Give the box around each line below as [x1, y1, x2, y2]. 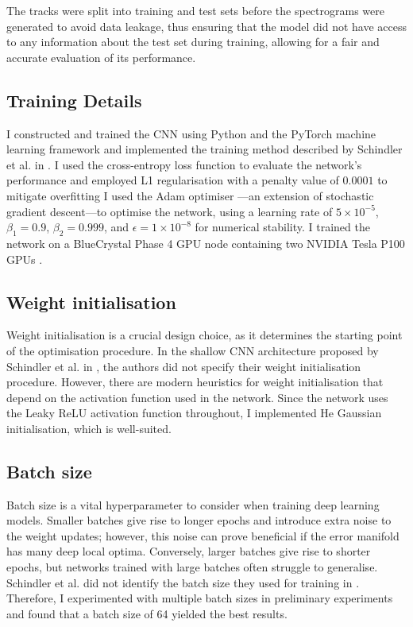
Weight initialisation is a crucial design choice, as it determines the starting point [6, 327, 403, 343]
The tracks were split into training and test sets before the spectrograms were [6, 2, 384, 18]
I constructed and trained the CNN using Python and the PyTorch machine [6, 125, 376, 141]
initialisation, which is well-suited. [6, 420, 172, 436]
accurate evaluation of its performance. [6, 48, 196, 65]
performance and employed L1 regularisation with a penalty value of [6, 172, 339, 188]
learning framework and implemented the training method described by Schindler [6, 141, 403, 157]
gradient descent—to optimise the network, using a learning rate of [6, 203, 333, 219]
